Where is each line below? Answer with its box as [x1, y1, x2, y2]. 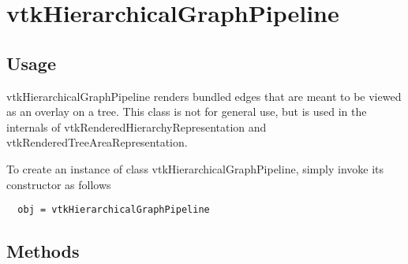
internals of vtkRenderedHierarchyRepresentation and [6, 118, 267, 135]
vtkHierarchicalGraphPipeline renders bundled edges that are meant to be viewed [6, 87, 402, 104]
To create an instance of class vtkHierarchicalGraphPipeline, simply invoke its [6, 160, 384, 177]
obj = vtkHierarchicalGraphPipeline [17, 204, 210, 216]
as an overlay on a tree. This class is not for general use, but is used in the [6, 103, 367, 120]
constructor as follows [6, 176, 111, 192]
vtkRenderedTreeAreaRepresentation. [6, 134, 188, 151]
